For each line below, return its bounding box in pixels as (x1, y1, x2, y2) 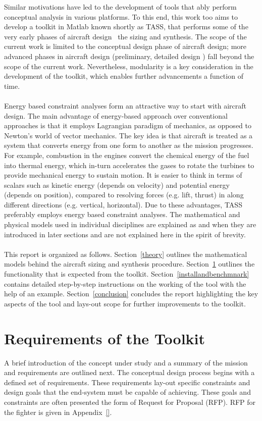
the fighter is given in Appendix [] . (4, 406, 112, 417)
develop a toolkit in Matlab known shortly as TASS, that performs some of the (4, 21, 248, 32)
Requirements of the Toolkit (4, 328, 205, 348)
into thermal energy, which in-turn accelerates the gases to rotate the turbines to (4, 160, 254, 170)
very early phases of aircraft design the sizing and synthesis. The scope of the (4, 31, 247, 41)
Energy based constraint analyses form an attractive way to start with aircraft (4, 100, 246, 111)
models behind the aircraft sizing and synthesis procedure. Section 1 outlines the (4, 258, 255, 269)
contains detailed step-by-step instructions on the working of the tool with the (4, 278, 246, 289)
